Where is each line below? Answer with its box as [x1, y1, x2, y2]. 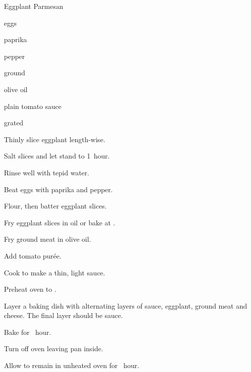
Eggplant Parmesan [4, 1, 63, 11]
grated [4, 117, 23, 128]
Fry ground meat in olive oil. [4, 234, 91, 244]
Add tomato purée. [4, 250, 61, 261]
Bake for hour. [4, 326, 51, 337]
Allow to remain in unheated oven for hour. [4, 360, 140, 371]
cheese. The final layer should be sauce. [4, 310, 123, 320]
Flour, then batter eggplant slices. [4, 201, 107, 211]
